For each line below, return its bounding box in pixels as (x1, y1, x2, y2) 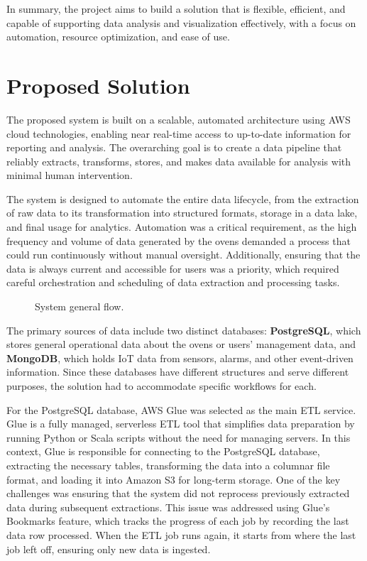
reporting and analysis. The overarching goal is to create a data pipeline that (6, 140, 342, 155)
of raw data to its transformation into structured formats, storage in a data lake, (6, 205, 358, 220)
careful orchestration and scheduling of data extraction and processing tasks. (6, 275, 340, 290)
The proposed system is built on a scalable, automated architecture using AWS (6, 111, 351, 126)
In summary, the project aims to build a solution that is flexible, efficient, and (6, 1, 346, 16)
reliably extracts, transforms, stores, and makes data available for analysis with (6, 153, 351, 168)
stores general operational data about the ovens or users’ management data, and (6, 337, 356, 352)
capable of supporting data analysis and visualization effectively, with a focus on (6, 15, 356, 30)
